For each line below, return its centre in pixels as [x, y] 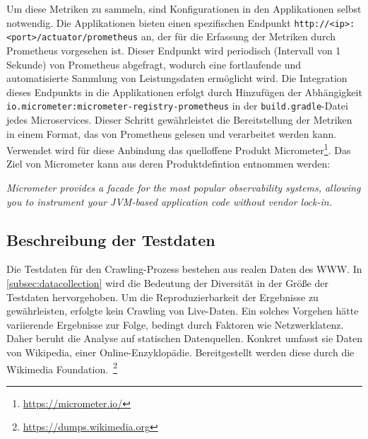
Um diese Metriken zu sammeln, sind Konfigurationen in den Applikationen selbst [184, 8]
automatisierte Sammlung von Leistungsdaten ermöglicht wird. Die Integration [177, 78]
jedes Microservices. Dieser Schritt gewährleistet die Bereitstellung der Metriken [179, 119]
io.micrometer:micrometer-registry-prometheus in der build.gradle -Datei [177, 106]
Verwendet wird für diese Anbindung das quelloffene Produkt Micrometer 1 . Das [179, 149]
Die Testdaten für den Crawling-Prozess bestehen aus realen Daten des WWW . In [184, 269]
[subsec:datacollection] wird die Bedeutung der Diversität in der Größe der [167, 282]
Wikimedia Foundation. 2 [62, 368]
